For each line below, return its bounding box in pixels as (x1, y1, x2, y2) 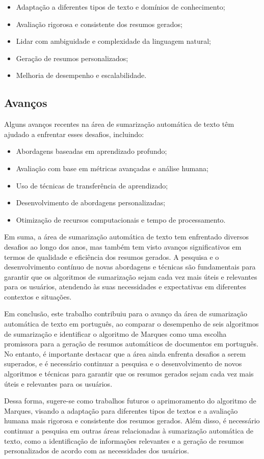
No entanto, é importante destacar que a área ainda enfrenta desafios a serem (4, 348, 246, 359)
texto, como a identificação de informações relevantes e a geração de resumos (4, 435, 244, 446)
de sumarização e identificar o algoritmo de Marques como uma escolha (4, 328, 227, 339)
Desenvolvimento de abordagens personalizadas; (16, 197, 166, 208)
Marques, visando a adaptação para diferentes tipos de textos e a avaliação (4, 405, 238, 416)
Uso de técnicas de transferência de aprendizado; (16, 180, 168, 191)
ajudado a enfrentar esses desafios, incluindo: (4, 128, 144, 139)
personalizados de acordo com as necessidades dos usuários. (4, 445, 189, 456)
